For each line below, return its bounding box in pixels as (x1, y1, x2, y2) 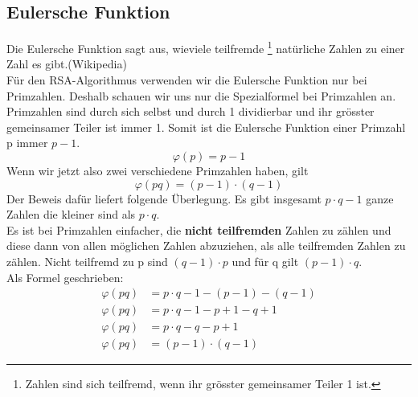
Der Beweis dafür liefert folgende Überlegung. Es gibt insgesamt (6, 190, 322, 207)
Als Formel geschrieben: (6, 268, 124, 285)
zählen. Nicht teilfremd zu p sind (6, 252, 168, 269)
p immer (6, 134, 48, 151)
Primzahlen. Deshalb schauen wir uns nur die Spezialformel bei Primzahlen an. (6, 87, 396, 104)
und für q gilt (232, 252, 299, 269)
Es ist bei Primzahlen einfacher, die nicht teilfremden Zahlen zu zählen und (6, 221, 391, 238)
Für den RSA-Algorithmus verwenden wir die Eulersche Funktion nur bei (6, 72, 367, 88)
